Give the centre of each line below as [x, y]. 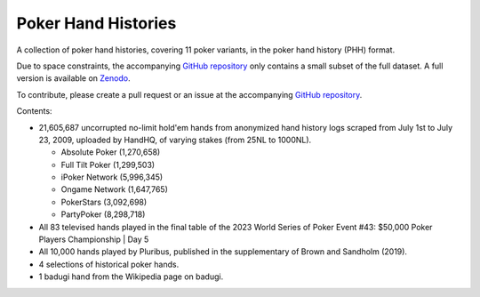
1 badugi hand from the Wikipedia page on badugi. [131, 277]
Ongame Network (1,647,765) [115, 189]
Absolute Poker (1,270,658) [111, 152]
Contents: [34, 111]
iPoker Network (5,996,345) [112, 177]
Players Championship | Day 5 [94, 239]
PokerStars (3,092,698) [104, 202]
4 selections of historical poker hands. [109, 264]
